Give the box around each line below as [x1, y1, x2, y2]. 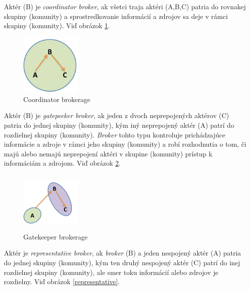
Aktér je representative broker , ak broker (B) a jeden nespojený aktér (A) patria [4, 248, 241, 258]
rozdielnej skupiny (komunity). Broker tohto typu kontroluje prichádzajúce [4, 129, 225, 139]
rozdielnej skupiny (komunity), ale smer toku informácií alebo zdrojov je [4, 267, 219, 277]
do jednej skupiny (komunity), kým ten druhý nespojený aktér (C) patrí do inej [4, 257, 240, 268]
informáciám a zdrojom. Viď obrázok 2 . [4, 158, 121, 168]
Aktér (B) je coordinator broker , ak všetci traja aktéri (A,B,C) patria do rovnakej [4, 1, 246, 11]
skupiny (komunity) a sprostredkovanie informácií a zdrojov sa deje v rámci [4, 11, 228, 21]
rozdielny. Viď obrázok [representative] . [4, 276, 120, 287]
